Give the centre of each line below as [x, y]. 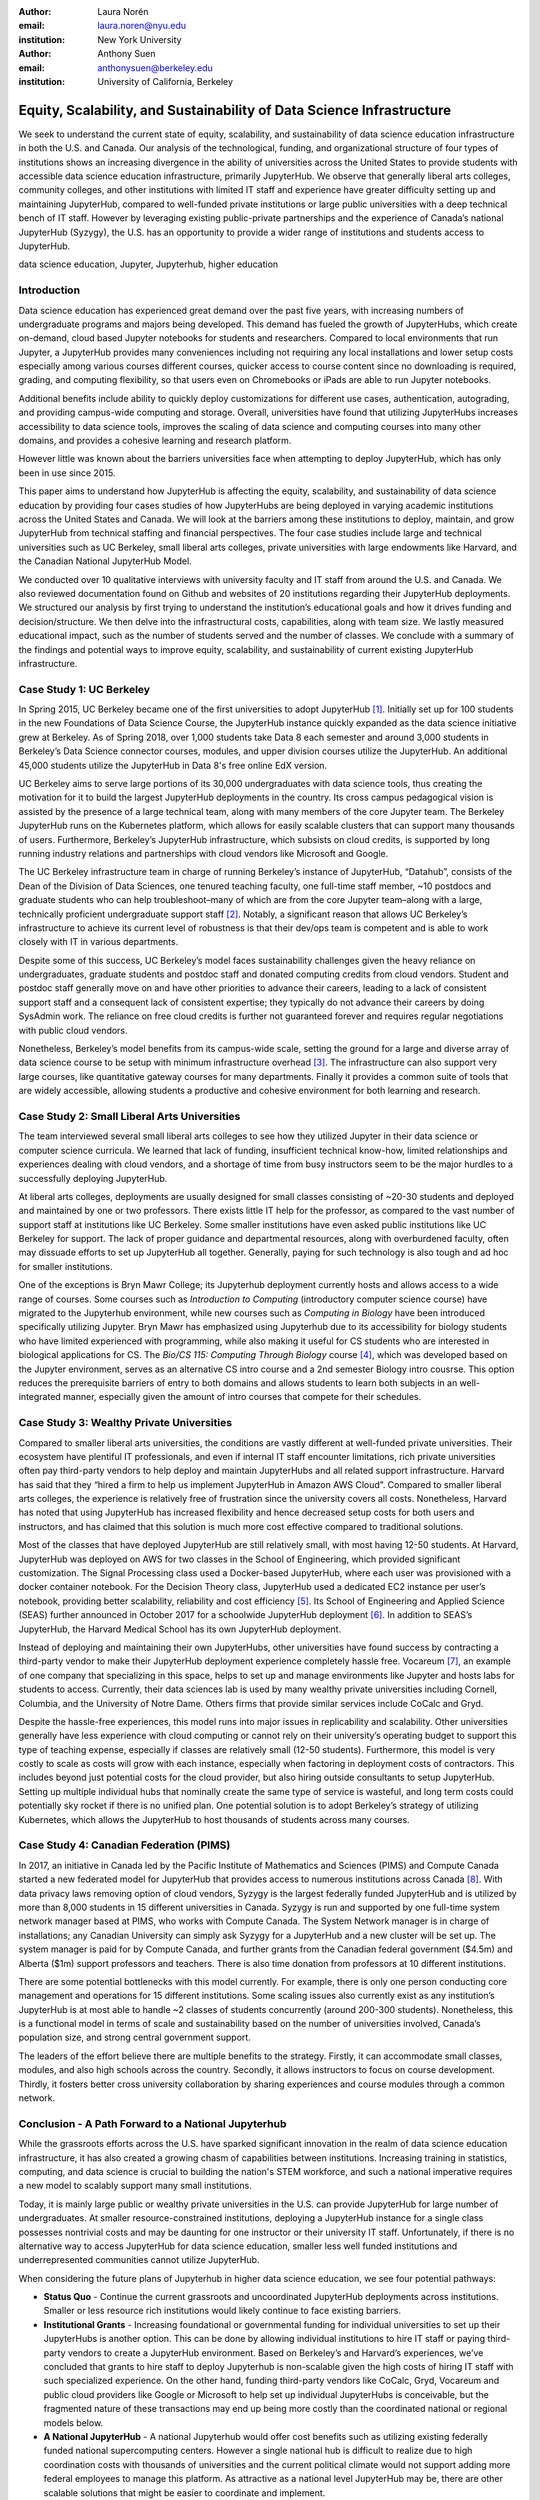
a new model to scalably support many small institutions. [135, 2186]
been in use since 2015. [67, 472]
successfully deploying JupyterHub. [93, 1178]
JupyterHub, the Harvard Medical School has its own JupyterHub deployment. [180, 1629]
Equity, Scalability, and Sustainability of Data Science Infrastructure [235, 110]
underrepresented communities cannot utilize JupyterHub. [139, 2260]
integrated [40, 1397]
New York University [139, 39]
